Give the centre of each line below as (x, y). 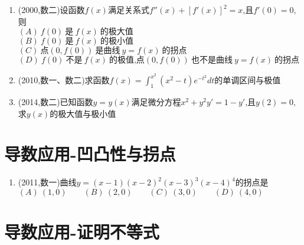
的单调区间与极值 (248, 80)
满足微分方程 (156, 102)
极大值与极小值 (87, 113)
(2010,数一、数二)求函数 (64, 80)
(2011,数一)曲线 (47, 182)
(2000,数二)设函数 (51, 9)
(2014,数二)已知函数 (55, 102)
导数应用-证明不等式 (82, 232)
